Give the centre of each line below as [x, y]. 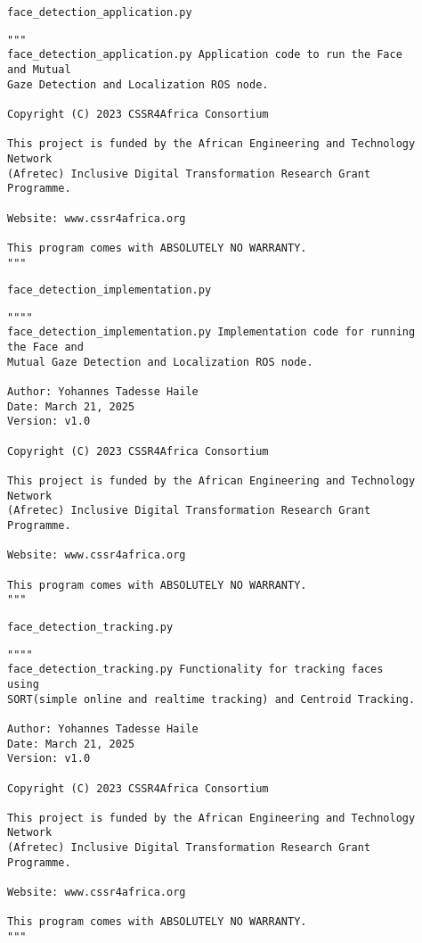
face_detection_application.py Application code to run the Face [205, 55]
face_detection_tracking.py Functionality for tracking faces [195, 670]
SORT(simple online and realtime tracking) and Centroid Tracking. [211, 699]
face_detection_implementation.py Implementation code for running [211, 332]
